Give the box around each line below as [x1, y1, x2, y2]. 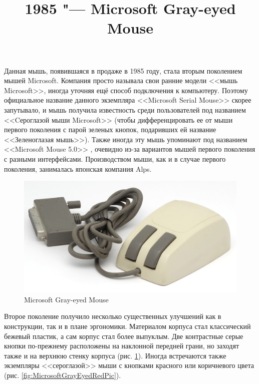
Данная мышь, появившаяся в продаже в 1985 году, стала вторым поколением [4, 65, 242, 76]
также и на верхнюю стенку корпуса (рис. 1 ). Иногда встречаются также [4, 350, 226, 360]
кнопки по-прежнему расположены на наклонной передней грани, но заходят [4, 340, 239, 351]
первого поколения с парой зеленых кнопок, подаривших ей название [4, 124, 216, 135]
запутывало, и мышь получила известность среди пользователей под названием [4, 104, 246, 115]
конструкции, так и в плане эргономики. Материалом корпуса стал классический [4, 321, 251, 331]
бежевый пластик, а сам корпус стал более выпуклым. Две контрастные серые [4, 330, 243, 341]
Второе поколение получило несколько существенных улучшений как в [4, 311, 221, 321]
